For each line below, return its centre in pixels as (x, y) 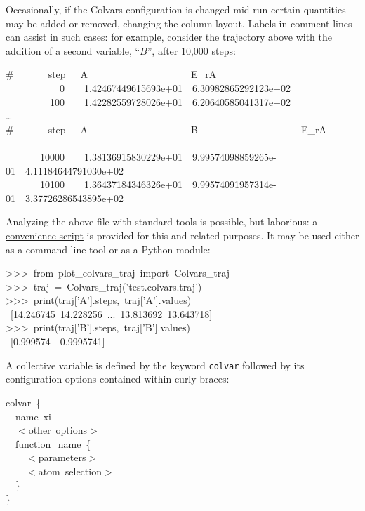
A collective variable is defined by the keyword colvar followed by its (155, 365)
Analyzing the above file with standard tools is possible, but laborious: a (162, 221)
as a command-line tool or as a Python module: (108, 249)
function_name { (53, 443)
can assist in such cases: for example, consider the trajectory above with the (169, 37)
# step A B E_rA (166, 129)
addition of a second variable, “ (73, 50)
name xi (33, 416)
